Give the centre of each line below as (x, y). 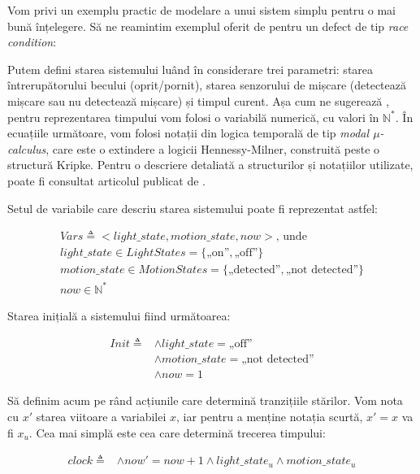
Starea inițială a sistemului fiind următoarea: (119, 315)
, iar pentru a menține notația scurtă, (270, 417)
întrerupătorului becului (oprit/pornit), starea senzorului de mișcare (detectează (207, 85)
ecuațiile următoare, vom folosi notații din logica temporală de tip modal (188, 133)
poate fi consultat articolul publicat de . (106, 180)
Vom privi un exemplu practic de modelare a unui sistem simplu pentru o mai (201, 10)
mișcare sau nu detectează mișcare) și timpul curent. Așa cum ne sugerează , (198, 100)
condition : (32, 42)
